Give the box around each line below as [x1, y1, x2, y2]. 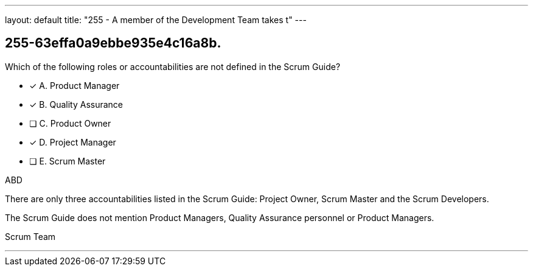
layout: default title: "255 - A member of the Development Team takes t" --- [5, 15, 307, 25]
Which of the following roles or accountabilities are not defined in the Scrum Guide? [5, 61, 341, 72]
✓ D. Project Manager [29, 136, 116, 147]
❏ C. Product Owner [29, 118, 111, 128]
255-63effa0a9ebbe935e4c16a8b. [5, 35, 221, 51]
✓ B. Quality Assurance [29, 99, 124, 110]
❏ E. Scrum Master [29, 155, 106, 166]
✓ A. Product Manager [29, 80, 120, 91]
